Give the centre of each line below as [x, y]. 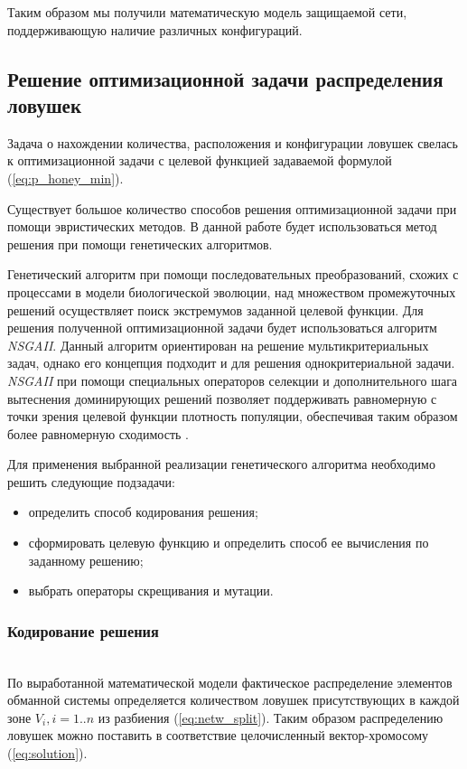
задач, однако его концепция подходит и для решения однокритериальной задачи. [231, 363]
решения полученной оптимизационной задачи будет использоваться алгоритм [222, 328]
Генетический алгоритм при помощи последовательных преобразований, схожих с [233, 274]
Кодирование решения [83, 630]
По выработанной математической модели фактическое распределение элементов [230, 682]
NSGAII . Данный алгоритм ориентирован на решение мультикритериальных [218, 345]
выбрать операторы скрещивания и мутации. [151, 591]
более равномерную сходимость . [98, 433]
